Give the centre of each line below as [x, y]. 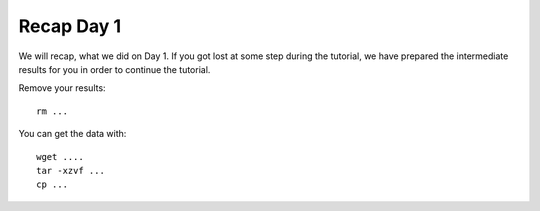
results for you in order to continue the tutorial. [114, 69]
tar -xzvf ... [70, 170]
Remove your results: [62, 88]
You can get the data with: [72, 134]
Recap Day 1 [70, 26]
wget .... [60, 156]
